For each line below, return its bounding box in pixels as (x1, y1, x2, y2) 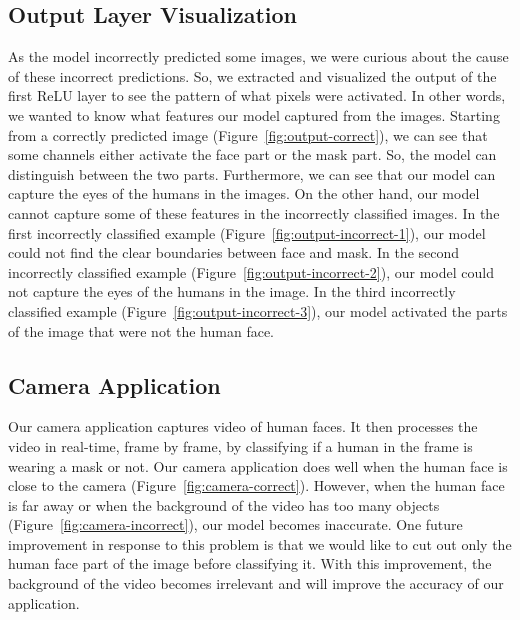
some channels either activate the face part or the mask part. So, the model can (8, 144, 497, 165)
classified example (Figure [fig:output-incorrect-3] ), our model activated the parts (8, 300, 508, 321)
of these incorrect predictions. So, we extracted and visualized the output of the (8, 65, 497, 86)
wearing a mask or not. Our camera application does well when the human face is (8, 455, 508, 476)
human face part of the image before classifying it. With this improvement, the (8, 553, 492, 574)
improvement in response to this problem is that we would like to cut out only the (8, 533, 512, 554)
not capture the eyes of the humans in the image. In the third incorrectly (8, 281, 456, 302)
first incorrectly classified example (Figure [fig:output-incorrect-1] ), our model (8, 222, 486, 243)
